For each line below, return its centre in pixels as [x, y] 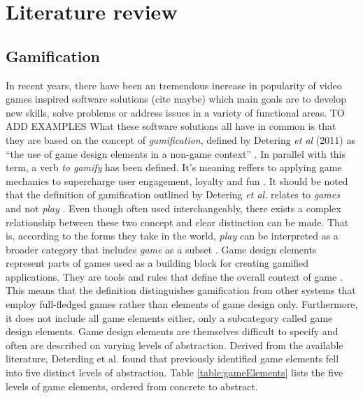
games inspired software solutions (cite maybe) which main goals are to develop [176, 99]
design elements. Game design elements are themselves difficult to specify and [172, 331]
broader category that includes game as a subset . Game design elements [161, 249]
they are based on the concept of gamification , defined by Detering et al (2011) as [180, 139]
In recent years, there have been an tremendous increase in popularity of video [174, 85]
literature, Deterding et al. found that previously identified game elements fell [172, 359]
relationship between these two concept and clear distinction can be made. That [177, 222]
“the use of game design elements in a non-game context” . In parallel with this [176, 153]
